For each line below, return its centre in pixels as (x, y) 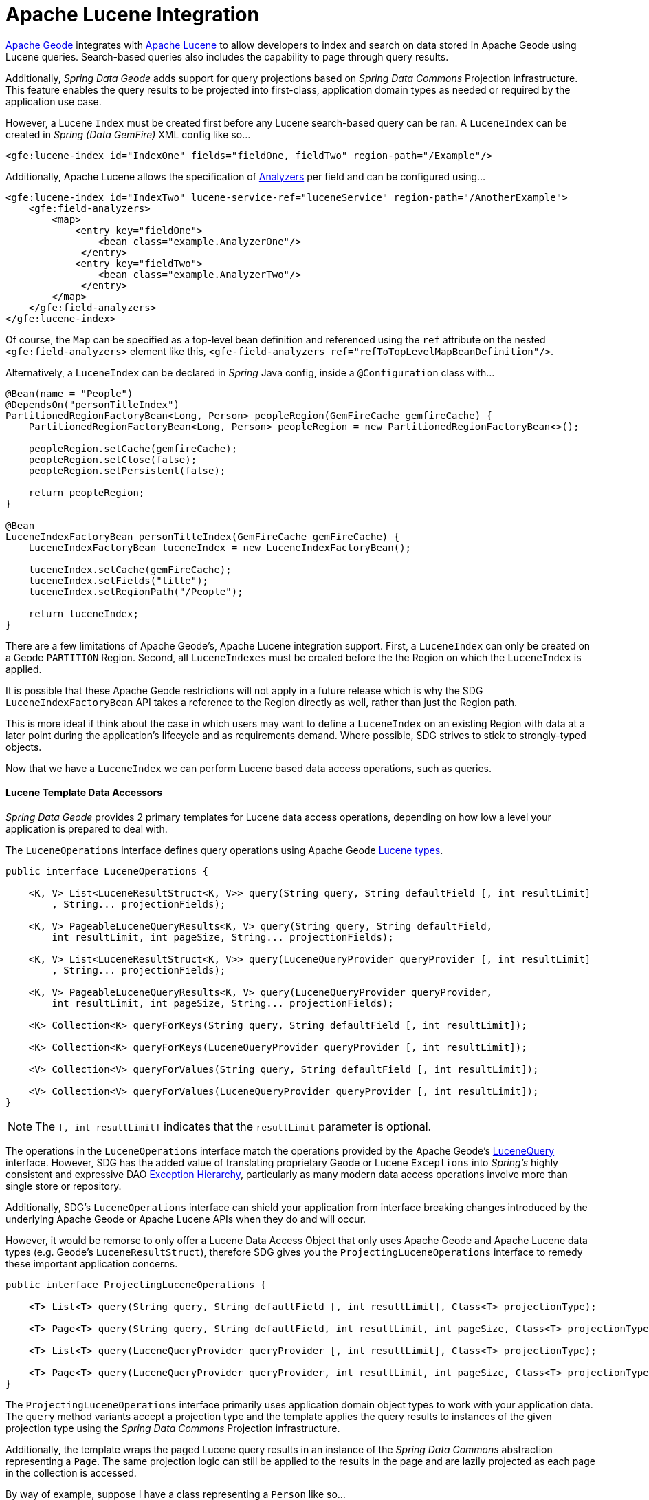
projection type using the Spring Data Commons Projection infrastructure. (173, 1428)
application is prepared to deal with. (87, 828)
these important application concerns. (92, 1263)
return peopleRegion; (87, 492)
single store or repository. (64, 1186)
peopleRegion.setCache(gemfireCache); (133, 448)
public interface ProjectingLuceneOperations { (136, 1284)
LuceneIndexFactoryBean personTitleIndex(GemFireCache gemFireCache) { (203, 536)
